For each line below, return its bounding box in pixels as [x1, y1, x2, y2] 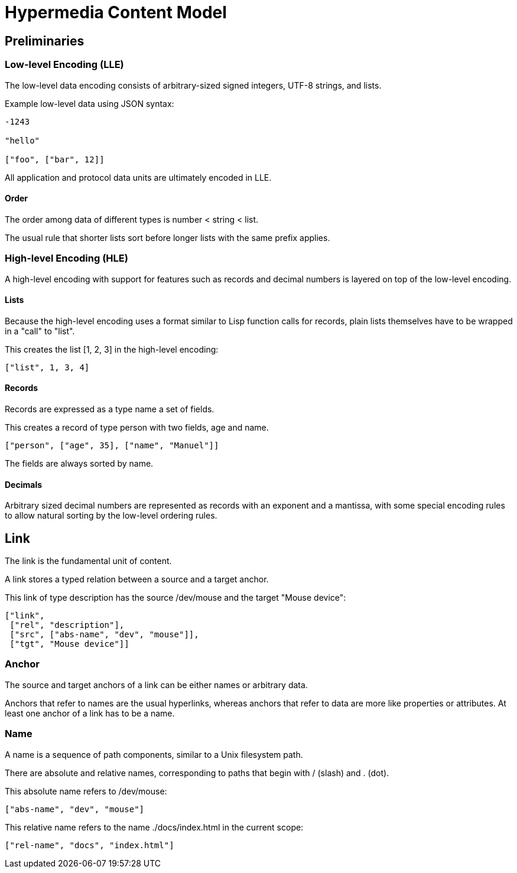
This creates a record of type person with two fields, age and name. [5, 422, 269, 432]
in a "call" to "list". [5, 325, 75, 336]
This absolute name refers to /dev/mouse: [5, 786, 167, 796]
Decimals [5, 479, 43, 490]
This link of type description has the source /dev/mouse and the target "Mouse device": [5, 592, 346, 603]
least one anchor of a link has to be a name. [5, 708, 175, 718]
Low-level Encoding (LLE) [5, 58, 124, 71]
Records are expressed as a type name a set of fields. [5, 403, 214, 414]
